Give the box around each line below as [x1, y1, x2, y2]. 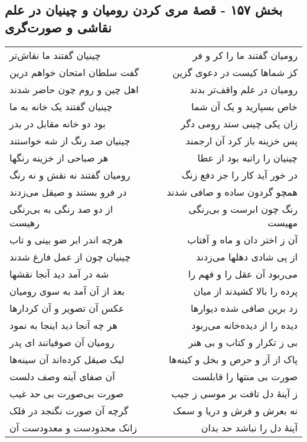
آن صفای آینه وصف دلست [9, 369, 115, 383]
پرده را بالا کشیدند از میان [193, 283, 298, 298]
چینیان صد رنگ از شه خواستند [9, 133, 130, 147]
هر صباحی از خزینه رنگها [9, 150, 109, 164]
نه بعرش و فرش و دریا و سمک [172, 403, 298, 417]
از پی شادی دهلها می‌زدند [196, 249, 298, 263]
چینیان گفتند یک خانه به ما [9, 99, 113, 113]
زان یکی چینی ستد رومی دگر [181, 116, 298, 130]
